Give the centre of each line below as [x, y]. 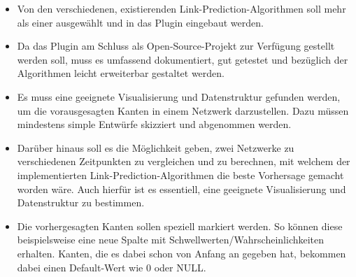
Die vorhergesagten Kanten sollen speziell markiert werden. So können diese [180, 226]
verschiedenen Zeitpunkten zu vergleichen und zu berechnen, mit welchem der [184, 161]
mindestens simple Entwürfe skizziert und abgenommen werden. [154, 124]
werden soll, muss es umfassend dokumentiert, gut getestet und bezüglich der [183, 59]
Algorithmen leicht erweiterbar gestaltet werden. [121, 73]
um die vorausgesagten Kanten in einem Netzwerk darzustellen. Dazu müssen [183, 110]
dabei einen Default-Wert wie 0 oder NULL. [112, 267]
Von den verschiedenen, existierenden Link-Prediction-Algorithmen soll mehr [181, 8]
